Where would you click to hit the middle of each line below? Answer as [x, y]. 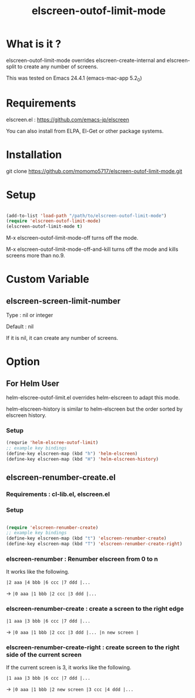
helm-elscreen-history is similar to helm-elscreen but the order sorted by [95, 409]
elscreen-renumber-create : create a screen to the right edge [95, 609]
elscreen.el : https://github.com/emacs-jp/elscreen [68, 120]
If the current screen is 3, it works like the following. [69, 667]
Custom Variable [48, 279]
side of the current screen [44, 654]
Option [23, 362]
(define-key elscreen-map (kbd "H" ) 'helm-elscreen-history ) [83, 459]
